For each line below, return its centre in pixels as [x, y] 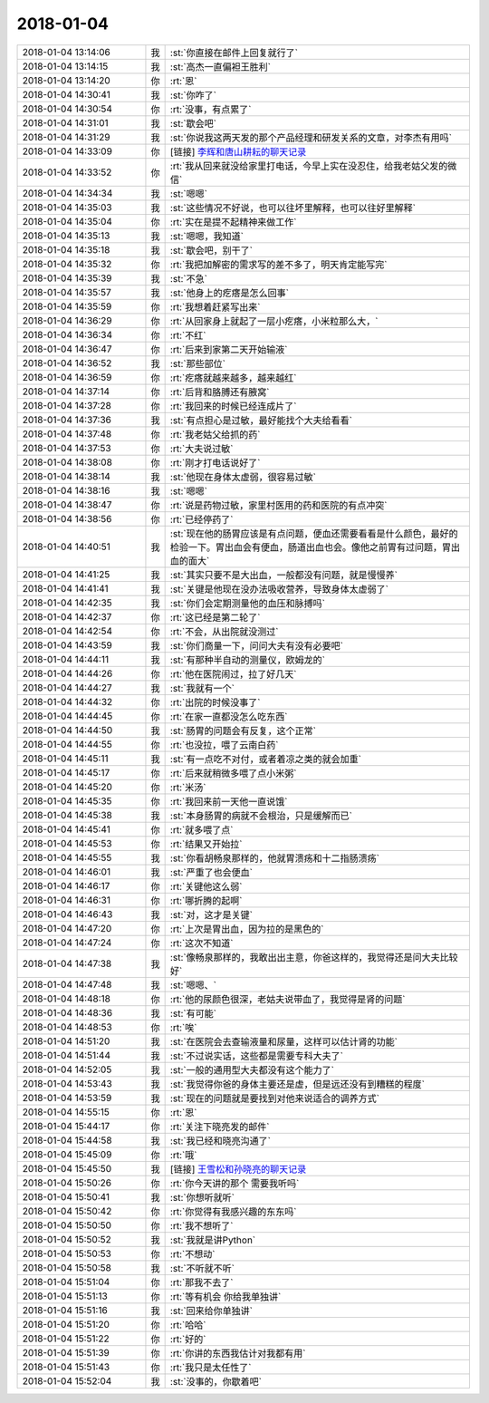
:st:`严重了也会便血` [211, 872]
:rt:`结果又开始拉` [206, 844]
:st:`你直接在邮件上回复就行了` [234, 53]
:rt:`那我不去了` [201, 1282]
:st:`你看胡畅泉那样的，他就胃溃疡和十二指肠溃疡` [275, 858]
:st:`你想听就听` [202, 1197]
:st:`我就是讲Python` [213, 1240]
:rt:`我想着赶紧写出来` [215, 306]
